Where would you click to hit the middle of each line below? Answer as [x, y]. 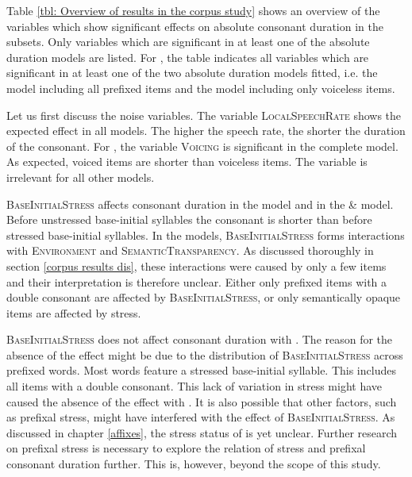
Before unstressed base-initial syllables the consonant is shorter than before [189, 219]
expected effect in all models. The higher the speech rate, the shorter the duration [206, 131]
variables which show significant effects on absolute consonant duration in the [195, 26]
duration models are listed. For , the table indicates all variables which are [188, 57]
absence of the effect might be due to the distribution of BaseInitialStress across [205, 354]
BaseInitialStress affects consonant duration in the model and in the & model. [200, 204]
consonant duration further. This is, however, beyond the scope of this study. [194, 464]
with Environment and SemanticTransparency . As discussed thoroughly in [190, 250]
